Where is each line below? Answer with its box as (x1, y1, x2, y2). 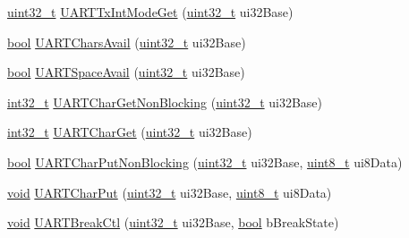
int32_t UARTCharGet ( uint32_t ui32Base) (7, 123, 252, 141)
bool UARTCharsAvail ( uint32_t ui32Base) (7, 32, 246, 51)
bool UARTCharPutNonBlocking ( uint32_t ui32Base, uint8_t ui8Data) (7, 152, 403, 171)
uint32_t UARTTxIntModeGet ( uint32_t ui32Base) (7, 3, 294, 21)
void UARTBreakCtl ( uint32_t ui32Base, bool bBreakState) (7, 213, 339, 232)
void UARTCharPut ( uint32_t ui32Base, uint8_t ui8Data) (7, 183, 332, 201)
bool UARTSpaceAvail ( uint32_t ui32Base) (7, 63, 245, 81)
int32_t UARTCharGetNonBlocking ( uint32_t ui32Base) (7, 92, 323, 111)
